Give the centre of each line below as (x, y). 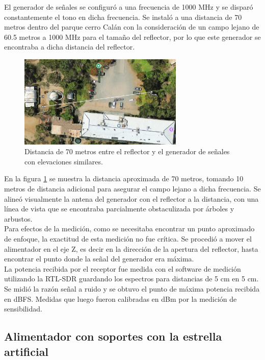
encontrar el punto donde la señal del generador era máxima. (99, 259)
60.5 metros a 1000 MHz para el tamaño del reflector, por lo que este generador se (132, 37)
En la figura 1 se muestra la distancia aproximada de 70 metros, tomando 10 (124, 178)
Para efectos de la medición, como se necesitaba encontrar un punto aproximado (129, 229)
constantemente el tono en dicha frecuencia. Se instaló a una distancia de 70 (123, 17)
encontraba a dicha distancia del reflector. (70, 47)
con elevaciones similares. (64, 161)
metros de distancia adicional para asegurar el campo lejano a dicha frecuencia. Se (132, 188)
